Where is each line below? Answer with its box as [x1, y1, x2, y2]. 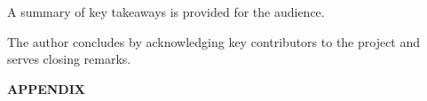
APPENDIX [7, 79, 85, 97]
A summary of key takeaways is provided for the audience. [7, 3, 325, 20]
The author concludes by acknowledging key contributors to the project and [7, 32, 421, 50]
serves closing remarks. [7, 50, 131, 68]
